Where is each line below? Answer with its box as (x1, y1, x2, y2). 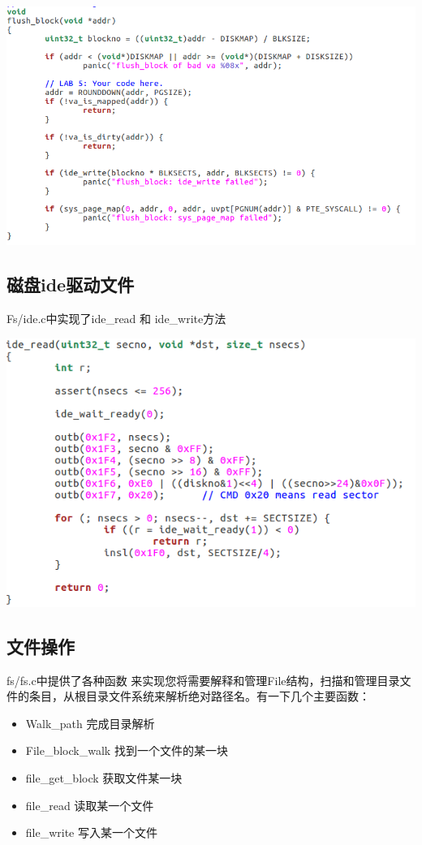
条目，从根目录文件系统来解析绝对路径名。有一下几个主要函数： (28, 688, 370, 705)
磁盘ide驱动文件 (6, 272, 135, 297)
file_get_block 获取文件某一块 (25, 770, 183, 786)
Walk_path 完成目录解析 (25, 714, 155, 731)
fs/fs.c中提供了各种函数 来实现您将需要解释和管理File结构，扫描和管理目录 (6, 671, 400, 688)
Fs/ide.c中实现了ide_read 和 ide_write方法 (6, 310, 226, 326)
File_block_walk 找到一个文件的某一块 (25, 742, 228, 759)
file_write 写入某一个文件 (25, 824, 158, 841)
